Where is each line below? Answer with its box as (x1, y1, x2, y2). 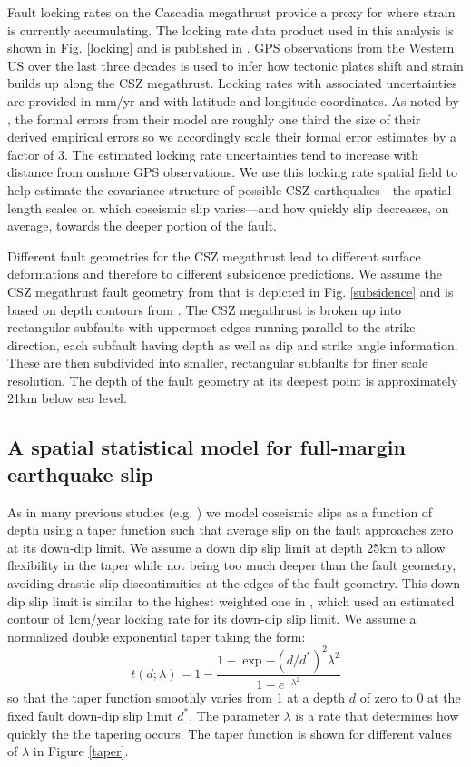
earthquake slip (7, 459, 154, 487)
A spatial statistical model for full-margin (7, 433, 406, 461)
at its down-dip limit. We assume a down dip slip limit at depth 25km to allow (7, 537, 446, 556)
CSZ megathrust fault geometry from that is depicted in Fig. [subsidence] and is (7, 281, 454, 300)
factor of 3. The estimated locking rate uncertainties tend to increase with (7, 144, 419, 163)
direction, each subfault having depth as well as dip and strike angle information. (7, 335, 458, 354)
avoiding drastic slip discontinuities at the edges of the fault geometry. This (7, 574, 427, 593)
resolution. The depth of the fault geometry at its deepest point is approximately (7, 370, 458, 389)
